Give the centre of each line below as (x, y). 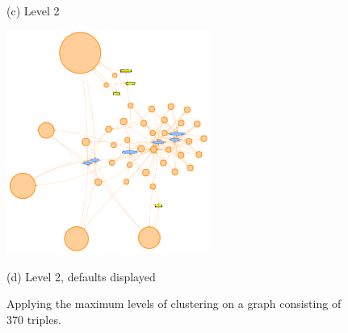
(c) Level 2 (33, 11)
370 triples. (34, 319)
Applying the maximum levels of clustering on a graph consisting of (174, 303)
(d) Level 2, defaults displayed (81, 276)
